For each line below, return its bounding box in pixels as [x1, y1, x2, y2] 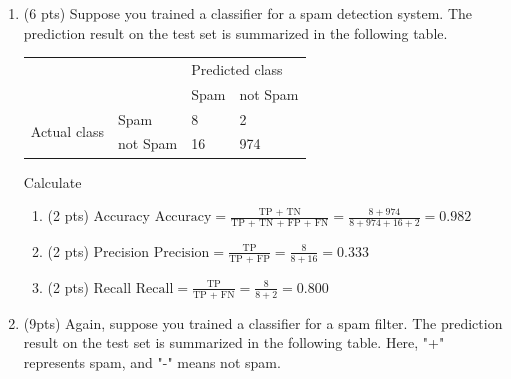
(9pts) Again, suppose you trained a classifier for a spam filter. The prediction [23, 312, 503, 333]
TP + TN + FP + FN [231, 217, 329, 228]
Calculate [23, 171, 82, 192]
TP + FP [228, 253, 270, 264]
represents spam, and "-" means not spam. [23, 351, 281, 372]
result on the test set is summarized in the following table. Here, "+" [23, 332, 445, 353]
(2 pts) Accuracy [47, 205, 150, 226]
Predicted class [191, 58, 283, 79]
